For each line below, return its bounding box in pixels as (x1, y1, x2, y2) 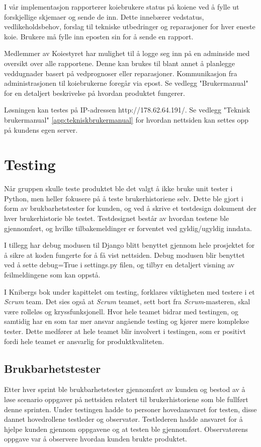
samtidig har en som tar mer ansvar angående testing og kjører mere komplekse (4, 316, 249, 326)
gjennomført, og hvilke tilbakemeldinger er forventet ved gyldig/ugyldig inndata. (4, 222, 252, 233)
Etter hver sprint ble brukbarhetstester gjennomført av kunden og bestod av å (4, 384, 245, 395)
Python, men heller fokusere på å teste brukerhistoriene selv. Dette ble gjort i (4, 193, 243, 203)
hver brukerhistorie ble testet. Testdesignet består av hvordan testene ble (4, 213, 229, 224)
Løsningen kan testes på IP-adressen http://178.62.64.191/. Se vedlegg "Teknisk (4, 104, 250, 115)
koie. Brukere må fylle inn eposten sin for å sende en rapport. (4, 31, 194, 41)
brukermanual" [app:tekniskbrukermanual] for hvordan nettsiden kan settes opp (4, 114, 249, 125)
